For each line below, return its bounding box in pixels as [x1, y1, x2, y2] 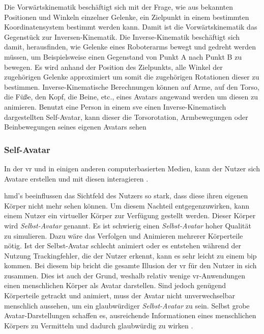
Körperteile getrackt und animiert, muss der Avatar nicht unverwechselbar [4, 290, 235, 301]
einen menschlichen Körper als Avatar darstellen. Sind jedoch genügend [4, 280, 226, 291]
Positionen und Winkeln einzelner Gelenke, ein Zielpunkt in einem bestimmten [4, 11, 249, 22]
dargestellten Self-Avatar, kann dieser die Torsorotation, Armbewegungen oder [4, 111, 248, 122]
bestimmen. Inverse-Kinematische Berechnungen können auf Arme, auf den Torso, [4, 81, 259, 92]
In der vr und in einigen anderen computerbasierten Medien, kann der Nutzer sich [4, 163, 260, 173]
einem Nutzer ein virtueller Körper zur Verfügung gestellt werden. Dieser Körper [4, 210, 256, 221]
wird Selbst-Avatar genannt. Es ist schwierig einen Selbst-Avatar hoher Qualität [4, 220, 251, 230]
